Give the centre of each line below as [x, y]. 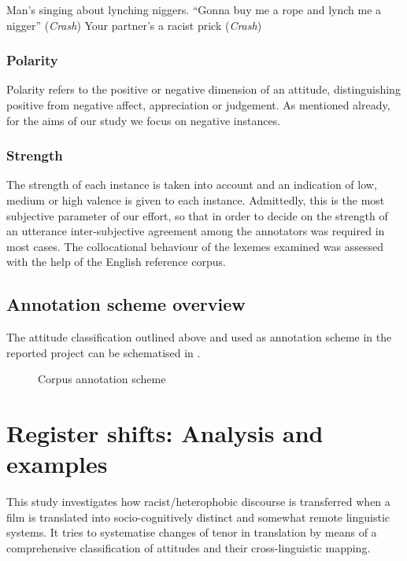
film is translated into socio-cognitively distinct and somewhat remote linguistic [198, 517]
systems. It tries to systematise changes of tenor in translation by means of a [192, 532]
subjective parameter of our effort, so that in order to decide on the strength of [197, 215]
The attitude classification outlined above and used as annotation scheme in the [199, 337]
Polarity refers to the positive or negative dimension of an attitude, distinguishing [203, 89]
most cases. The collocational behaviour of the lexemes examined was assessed [195, 246]
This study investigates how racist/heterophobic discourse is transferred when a [198, 502]
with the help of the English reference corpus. [116, 262]
